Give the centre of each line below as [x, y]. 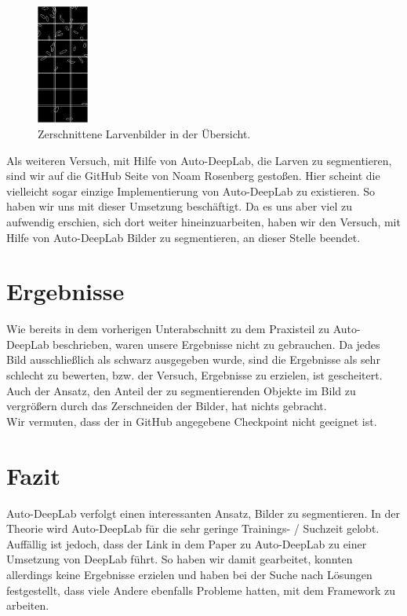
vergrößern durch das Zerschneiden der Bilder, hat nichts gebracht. [167, 406]
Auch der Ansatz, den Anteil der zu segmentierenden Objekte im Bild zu [181, 390]
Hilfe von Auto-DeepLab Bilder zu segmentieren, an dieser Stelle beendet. [184, 237]
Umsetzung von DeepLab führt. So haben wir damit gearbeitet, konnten [180, 559]
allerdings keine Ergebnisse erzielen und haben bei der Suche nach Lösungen [189, 574]
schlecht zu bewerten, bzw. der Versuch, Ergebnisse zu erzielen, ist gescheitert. [194, 375]
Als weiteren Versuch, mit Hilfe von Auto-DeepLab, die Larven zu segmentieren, [199, 160]
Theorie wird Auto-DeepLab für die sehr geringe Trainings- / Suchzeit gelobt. [193, 528]
